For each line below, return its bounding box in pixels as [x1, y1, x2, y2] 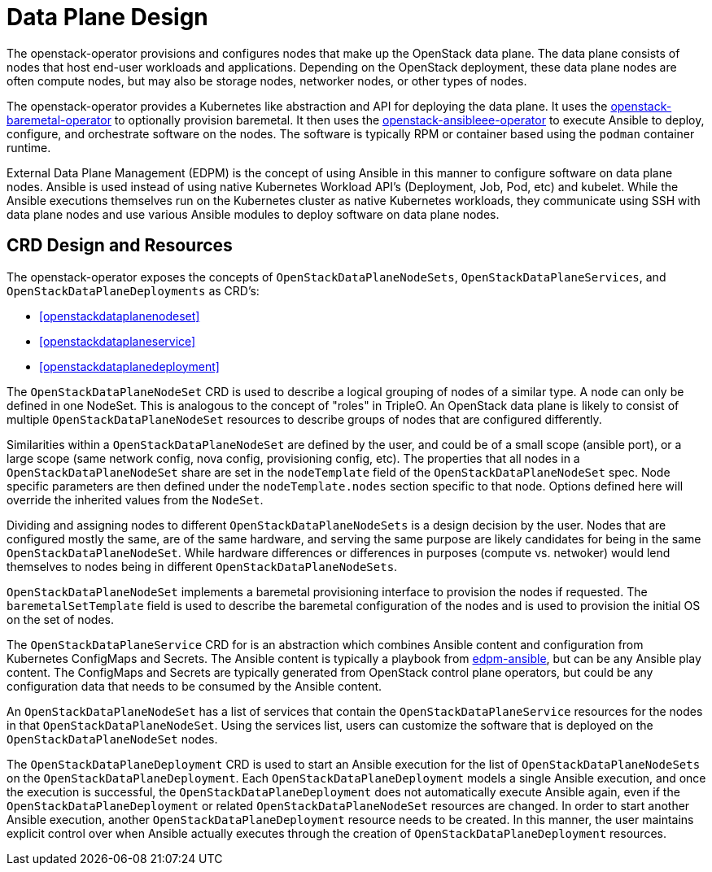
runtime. [7, 140, 51, 155]
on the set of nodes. [7, 612, 114, 626]
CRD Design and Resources [7, 235, 233, 256]
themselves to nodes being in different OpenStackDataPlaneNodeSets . [7, 559, 398, 573]
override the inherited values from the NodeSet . [7, 492, 264, 507]
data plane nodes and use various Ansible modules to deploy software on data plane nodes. [7, 207, 500, 221]
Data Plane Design [7, 3, 208, 31]
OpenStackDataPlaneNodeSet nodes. [7, 731, 218, 746]
